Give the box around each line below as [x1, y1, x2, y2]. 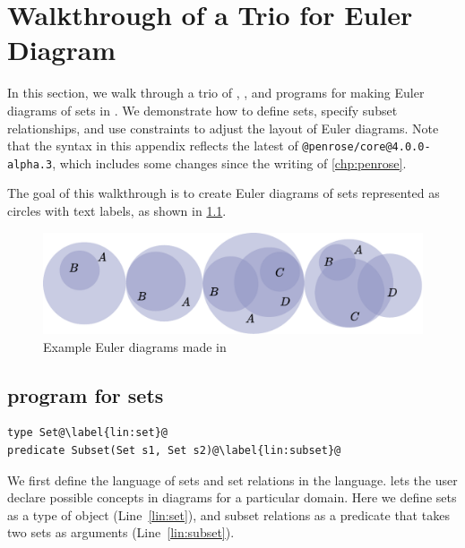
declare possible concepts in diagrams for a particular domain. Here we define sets [7, 488, 457, 507]
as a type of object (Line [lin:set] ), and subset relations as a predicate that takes [7, 505, 450, 524]
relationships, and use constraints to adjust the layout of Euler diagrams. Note [7, 118, 439, 137]
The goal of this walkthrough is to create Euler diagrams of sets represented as [7, 184, 440, 202]
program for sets [7, 381, 164, 408]
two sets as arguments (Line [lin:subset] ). [7, 523, 235, 542]
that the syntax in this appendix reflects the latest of [7, 136, 298, 155]
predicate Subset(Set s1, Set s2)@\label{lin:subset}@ [7, 444, 341, 458]
